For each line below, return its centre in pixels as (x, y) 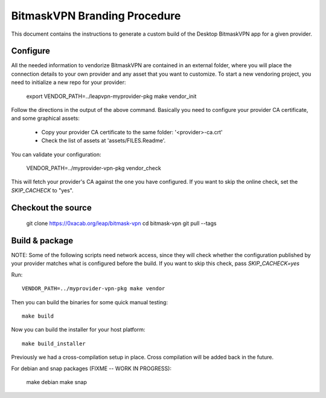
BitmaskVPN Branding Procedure (96, 16)
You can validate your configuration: (56, 154)
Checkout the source (51, 208)
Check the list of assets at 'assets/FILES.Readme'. (104, 141)
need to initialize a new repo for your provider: (69, 82)
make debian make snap (57, 382)
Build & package (42, 240)
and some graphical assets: (45, 119)
